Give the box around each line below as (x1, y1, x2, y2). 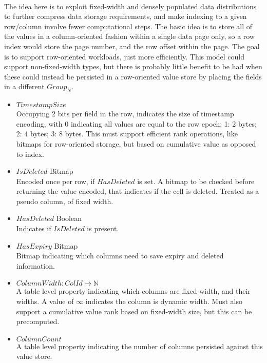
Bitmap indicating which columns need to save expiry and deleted (16, 250, 224, 261)
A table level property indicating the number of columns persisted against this (16, 340, 263, 351)
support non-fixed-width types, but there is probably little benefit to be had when (4, 61, 262, 72)
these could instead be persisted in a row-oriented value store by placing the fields (4, 71, 262, 82)
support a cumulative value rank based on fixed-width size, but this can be (16, 306, 252, 316)
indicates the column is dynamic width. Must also (85, 296, 243, 307)
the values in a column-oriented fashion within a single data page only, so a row (4, 31, 255, 42)
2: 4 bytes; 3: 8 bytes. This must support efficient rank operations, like (16, 128, 238, 139)
